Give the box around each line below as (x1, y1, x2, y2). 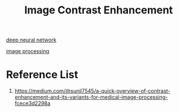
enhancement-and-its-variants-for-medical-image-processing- (14, 94, 168, 101)
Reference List (6, 68, 78, 82)
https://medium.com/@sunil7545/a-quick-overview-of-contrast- (14, 87, 171, 94)
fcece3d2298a (14, 100, 51, 107)
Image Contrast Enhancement (24, 3, 173, 17)
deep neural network (6, 36, 57, 44)
